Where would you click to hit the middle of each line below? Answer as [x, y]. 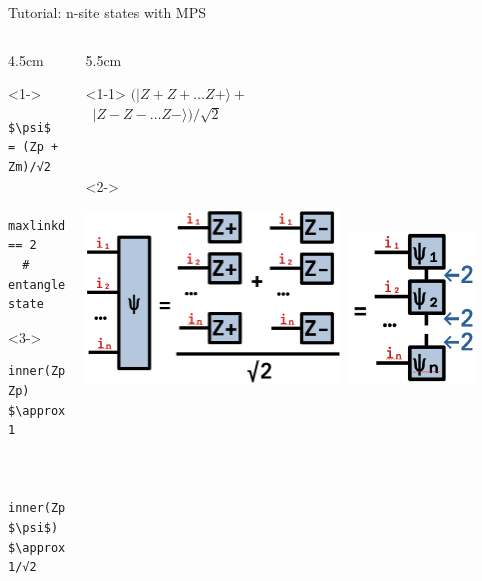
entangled [40, 284]
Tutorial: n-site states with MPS [107, 12]
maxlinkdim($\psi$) [72, 225]
